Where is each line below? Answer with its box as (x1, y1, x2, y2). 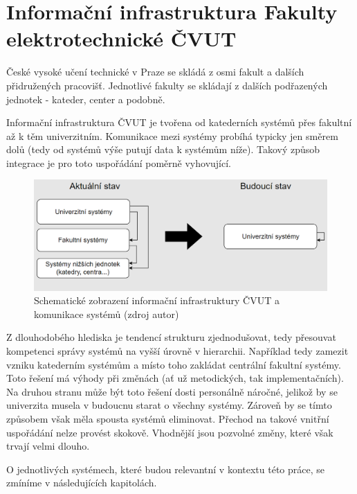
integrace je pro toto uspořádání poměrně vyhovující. (6, 155, 231, 170)
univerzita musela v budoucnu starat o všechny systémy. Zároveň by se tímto (6, 398, 332, 412)
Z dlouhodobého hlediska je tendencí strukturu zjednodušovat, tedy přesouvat (6, 330, 336, 344)
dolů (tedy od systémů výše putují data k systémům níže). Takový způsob (6, 142, 320, 157)
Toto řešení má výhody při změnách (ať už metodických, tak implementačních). (6, 371, 344, 385)
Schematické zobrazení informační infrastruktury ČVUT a (34, 293, 280, 308)
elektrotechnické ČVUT (6, 24, 237, 53)
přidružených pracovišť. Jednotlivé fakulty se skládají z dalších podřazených (6, 78, 328, 92)
